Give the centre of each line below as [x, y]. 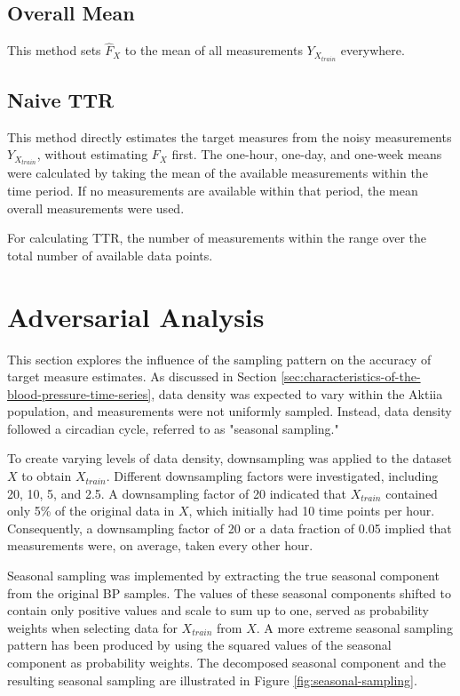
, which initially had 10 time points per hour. [312, 511]
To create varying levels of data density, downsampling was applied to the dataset [230, 458]
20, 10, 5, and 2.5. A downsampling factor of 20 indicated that [177, 493]
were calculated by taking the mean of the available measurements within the [218, 173]
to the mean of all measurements [214, 50]
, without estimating [92, 154]
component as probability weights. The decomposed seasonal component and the [226, 662]
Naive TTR [61, 99]
